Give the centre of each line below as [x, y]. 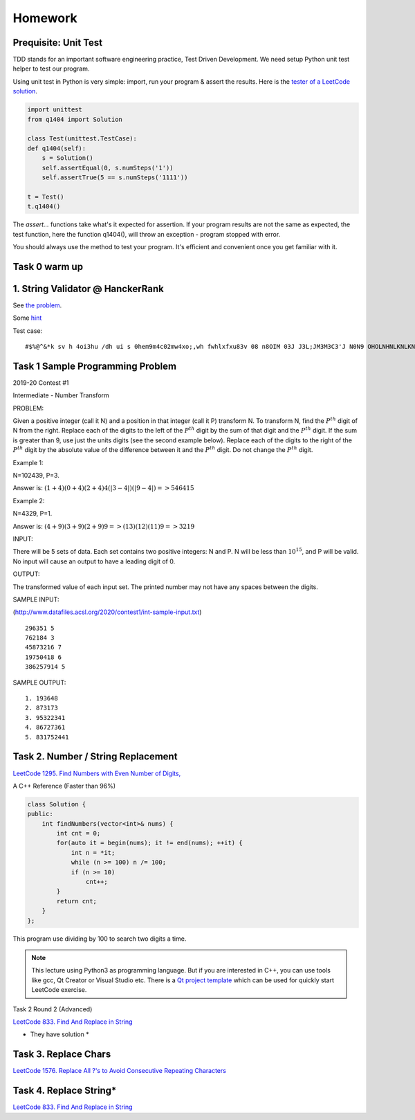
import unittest [55, 110]
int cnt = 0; [79, 833]
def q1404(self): [57, 148]
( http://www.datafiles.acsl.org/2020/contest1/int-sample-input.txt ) [107, 612]
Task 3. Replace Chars [62, 1055]
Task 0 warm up [48, 267]
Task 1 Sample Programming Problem [94, 366]
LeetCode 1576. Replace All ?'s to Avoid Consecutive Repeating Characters [119, 1071]
